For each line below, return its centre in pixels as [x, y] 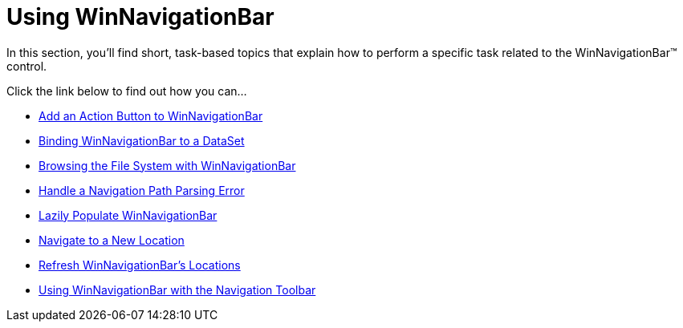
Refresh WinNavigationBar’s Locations [140, 265]
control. [27, 66]
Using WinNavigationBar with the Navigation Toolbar [177, 290]
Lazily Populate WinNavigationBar [128, 215]
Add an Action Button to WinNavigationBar [151, 115]
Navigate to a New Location [112, 240]
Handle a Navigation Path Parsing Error [142, 190]
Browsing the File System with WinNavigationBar [167, 165]
